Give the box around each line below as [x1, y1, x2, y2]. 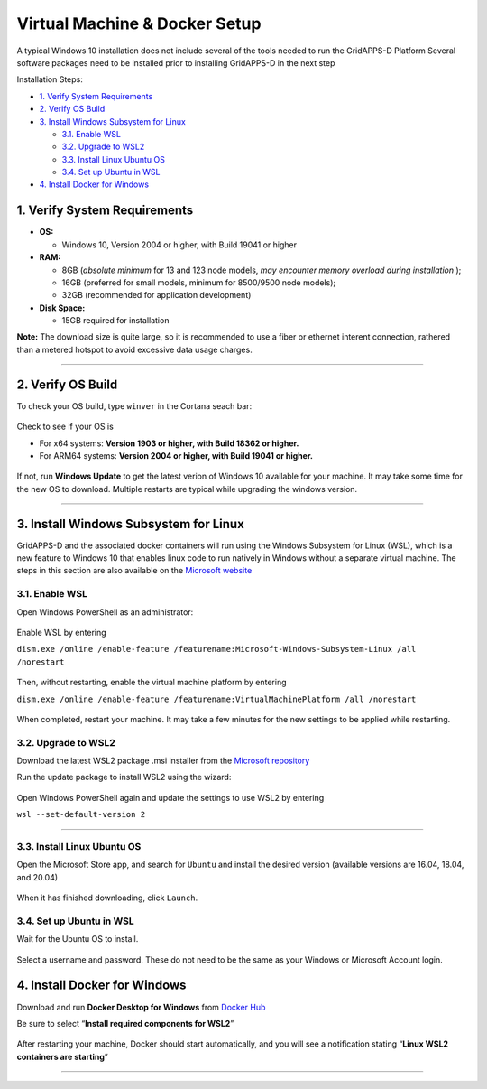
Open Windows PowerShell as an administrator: [16, 606, 194, 618]
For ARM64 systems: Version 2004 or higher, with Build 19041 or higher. [39, 450, 313, 461]
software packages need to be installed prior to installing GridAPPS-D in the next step [16, 57, 335, 68]
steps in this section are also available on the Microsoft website [16, 565, 253, 576]
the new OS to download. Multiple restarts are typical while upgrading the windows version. [16, 483, 358, 494]
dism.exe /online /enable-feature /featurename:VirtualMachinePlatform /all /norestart [16, 693, 417, 704]
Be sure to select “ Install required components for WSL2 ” [16, 1018, 234, 1028]
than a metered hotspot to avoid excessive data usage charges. [16, 344, 253, 355]
